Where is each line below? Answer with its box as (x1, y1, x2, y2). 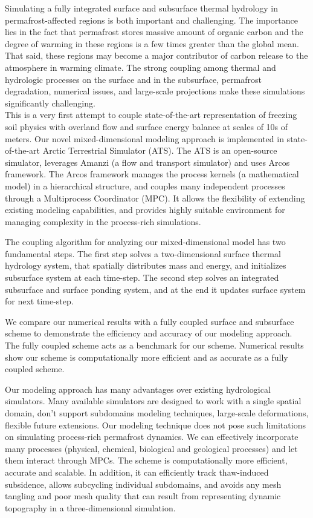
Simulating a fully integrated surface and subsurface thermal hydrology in (5, 2, 278, 14)
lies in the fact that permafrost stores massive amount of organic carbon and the (5, 25, 303, 38)
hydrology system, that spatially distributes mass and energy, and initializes (5, 259, 286, 272)
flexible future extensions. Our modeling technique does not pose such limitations (5, 418, 306, 431)
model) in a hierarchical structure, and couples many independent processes (5, 179, 285, 192)
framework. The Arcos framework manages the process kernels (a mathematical (5, 168, 299, 180)
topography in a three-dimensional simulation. (5, 501, 176, 514)
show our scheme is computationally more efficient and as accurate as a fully (5, 350, 288, 363)
